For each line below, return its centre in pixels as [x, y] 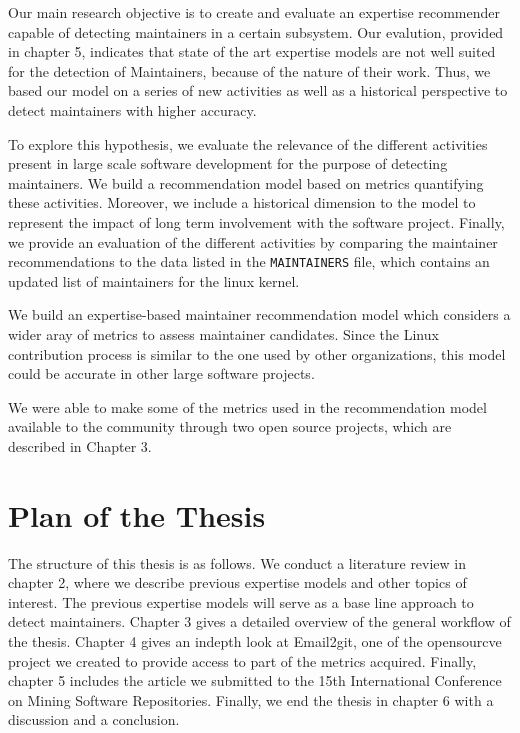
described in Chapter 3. [80, 445]
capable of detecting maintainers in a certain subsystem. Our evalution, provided [256, 31]
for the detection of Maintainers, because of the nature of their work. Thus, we [249, 70]
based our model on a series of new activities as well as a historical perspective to [258, 90]
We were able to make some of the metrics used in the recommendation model [247, 406]
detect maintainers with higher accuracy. [132, 109]
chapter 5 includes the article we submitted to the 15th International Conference [255, 680]
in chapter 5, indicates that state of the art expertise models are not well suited [252, 51]
